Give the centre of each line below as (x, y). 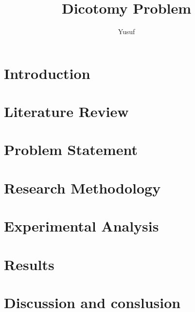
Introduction (47, 73)
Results (29, 264)
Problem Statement (71, 149)
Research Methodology (82, 187)
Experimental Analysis (81, 226)
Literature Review (66, 111)
